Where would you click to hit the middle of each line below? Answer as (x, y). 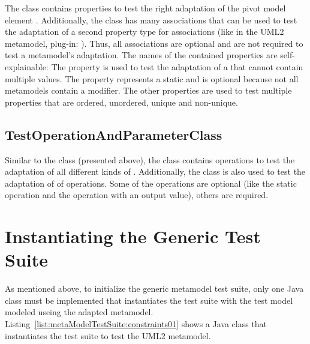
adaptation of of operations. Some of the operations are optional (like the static (151, 183)
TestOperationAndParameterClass (114, 134)
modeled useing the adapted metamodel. (79, 312)
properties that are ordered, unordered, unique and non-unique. (121, 102)
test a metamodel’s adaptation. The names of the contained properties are (141, 55)
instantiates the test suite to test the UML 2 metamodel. (108, 335)
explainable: (27, 66)
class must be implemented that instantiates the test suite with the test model (149, 300)
